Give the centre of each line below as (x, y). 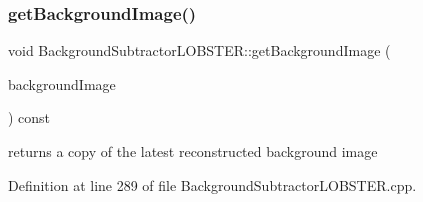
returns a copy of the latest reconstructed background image (193, 151)
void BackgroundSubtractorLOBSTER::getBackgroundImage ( (199, 50)
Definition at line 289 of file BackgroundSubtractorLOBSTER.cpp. (212, 184)
